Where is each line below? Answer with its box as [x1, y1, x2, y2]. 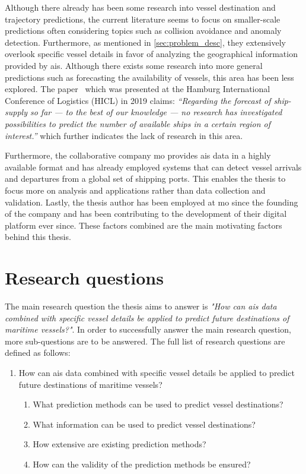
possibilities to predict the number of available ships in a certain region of [5, 117, 271, 129]
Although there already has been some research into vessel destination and [5, 1, 276, 13]
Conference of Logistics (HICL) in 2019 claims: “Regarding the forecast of [5, 94, 271, 106]
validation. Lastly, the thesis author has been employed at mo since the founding [5, 195, 298, 208]
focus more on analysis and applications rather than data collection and [5, 184, 266, 196]
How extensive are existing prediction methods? [33, 438, 206, 450]
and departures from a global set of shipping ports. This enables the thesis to [5, 172, 286, 185]
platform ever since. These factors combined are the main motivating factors [5, 219, 282, 231]
